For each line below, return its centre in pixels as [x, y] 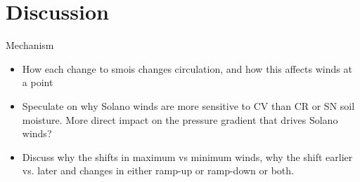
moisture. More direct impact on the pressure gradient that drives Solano [180, 119]
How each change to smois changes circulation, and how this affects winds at [187, 68]
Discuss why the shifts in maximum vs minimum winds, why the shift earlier [187, 156]
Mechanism [30, 45]
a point [38, 82]
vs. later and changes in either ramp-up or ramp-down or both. [158, 170]
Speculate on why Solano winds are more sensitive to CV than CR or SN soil [188, 105]
